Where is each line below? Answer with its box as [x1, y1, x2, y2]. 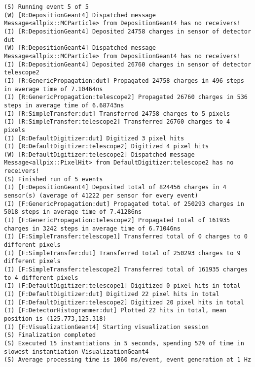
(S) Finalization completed [4, 332, 96, 339]
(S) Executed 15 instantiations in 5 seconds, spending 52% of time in [4, 339, 244, 347]
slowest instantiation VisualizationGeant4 [4, 348, 149, 355]
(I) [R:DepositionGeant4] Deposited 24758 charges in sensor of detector [4, 28, 252, 35]
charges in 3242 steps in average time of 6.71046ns [4, 225, 181, 232]
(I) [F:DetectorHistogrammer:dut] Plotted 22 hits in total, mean [4, 307, 227, 314]
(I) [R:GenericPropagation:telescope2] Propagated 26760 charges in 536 [4, 94, 248, 101]
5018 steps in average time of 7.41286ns [4, 208, 142, 216]
